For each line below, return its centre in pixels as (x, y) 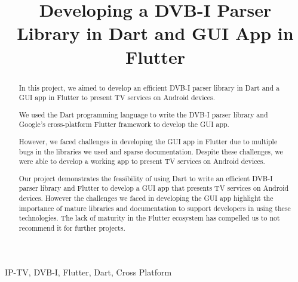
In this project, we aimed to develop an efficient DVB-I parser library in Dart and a (149, 87)
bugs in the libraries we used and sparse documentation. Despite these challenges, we (151, 151)
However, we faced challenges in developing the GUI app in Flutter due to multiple (148, 141)
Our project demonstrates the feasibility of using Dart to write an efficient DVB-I (146, 178)
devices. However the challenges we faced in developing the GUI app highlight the (146, 198)
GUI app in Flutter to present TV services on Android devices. (117, 97)
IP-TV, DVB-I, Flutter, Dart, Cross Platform (88, 272)
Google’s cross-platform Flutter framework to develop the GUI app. (124, 124)
